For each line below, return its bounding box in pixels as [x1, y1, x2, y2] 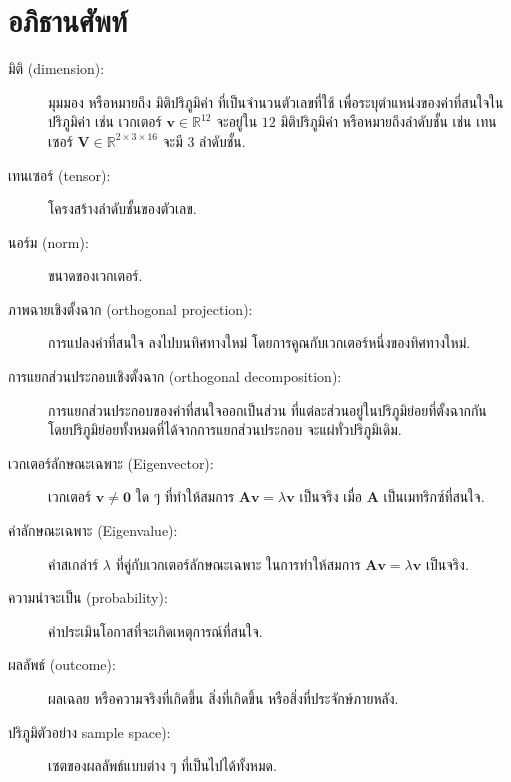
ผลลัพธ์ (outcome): [8, 654, 116, 675]
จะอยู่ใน [216, 111, 258, 132]
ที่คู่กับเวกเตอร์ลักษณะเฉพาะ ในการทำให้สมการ [115, 553, 361, 574]
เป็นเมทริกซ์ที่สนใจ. [383, 486, 485, 507]
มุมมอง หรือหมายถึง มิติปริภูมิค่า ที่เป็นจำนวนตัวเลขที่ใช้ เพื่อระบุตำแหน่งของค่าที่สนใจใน [48, 91, 504, 112]
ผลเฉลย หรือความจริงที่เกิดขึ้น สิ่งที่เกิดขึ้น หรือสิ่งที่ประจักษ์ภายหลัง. [48, 688, 399, 708]
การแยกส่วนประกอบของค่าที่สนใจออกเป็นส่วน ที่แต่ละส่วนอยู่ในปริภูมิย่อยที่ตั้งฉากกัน [48, 399, 487, 420]
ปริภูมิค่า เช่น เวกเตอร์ [48, 111, 162, 132]
